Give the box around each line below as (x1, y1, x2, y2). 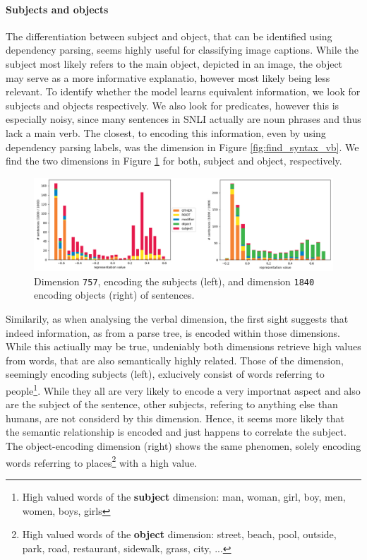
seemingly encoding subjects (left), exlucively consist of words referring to (6, 367, 325, 381)
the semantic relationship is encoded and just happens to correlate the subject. (6, 424, 347, 439)
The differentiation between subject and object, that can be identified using (6, 28, 332, 43)
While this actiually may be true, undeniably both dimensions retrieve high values (6, 339, 361, 354)
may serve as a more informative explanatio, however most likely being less (6, 70, 330, 85)
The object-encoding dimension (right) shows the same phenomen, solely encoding (6, 439, 361, 453)
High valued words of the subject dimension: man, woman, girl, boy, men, (22, 489, 346, 504)
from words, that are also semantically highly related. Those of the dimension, (6, 352, 344, 367)
